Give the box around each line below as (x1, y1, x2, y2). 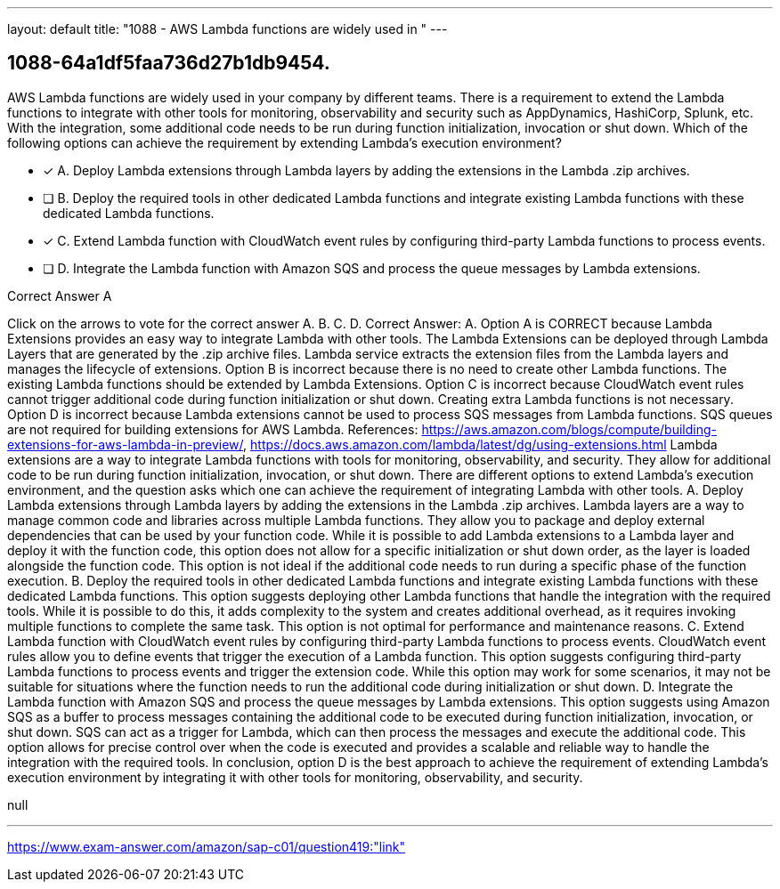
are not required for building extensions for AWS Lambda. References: (7, 421, 418, 437)
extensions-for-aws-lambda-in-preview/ (7, 436, 244, 452)
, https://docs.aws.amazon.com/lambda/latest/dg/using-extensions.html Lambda (243, 436, 718, 452)
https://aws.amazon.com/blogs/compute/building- (421, 421, 717, 437)
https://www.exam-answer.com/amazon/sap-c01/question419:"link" (7, 838, 406, 854)
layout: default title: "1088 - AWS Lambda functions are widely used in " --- (7, 21, 448, 36)
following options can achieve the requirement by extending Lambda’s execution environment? (7, 134, 562, 150)
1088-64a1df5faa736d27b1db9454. (7, 52, 330, 75)
